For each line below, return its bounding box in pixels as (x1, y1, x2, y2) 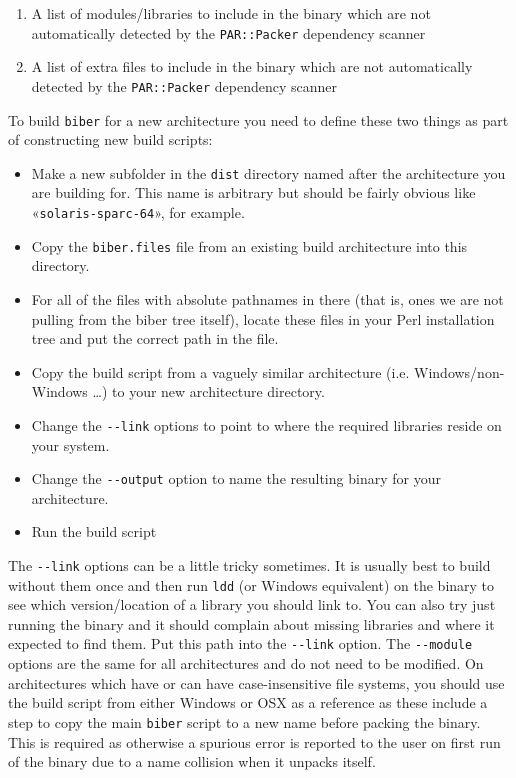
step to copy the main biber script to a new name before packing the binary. (8, 711, 481, 732)
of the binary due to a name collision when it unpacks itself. (8, 751, 376, 772)
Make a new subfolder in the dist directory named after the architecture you (31, 162, 506, 183)
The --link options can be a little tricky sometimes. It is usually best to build (8, 554, 491, 575)
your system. (31, 434, 110, 455)
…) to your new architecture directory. (92, 381, 325, 402)
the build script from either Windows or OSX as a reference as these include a (8, 692, 488, 713)
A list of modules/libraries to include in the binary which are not (31, 3, 431, 23)
